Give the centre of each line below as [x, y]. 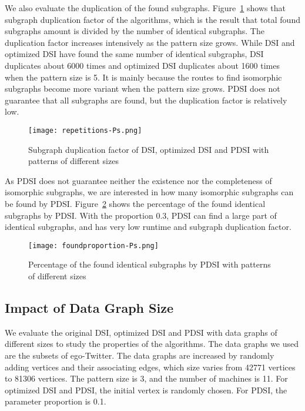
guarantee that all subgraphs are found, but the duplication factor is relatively [146, 100]
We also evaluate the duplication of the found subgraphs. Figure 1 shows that [145, 8]
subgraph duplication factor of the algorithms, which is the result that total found [152, 19]
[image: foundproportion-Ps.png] [93, 245]
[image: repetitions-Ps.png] [85, 130]
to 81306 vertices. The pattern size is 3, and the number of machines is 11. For [146, 378]
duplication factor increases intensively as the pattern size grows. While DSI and [150, 42]
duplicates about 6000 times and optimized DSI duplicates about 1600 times [142, 65]
